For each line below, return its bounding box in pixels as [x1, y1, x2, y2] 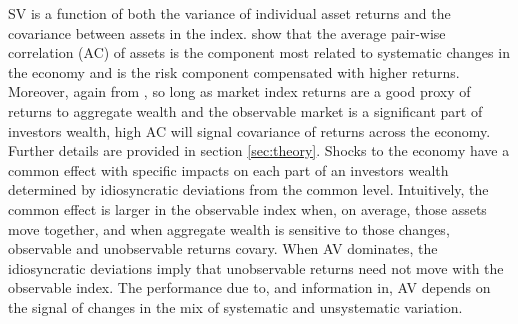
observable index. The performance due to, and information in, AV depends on [8, 277, 491, 298]
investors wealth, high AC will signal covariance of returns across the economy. [8, 120, 491, 141]
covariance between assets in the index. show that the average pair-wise [8, 22, 446, 43]
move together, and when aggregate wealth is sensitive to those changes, [8, 218, 450, 239]
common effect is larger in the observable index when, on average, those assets [8, 198, 487, 219]
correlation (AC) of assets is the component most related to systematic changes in [8, 42, 510, 63]
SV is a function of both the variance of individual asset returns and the [8, 3, 451, 23]
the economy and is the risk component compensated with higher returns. [8, 61, 460, 82]
